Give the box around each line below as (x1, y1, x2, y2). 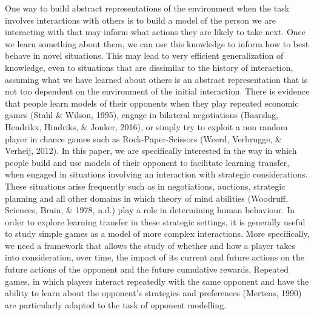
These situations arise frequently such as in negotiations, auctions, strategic (5, 179, 286, 192)
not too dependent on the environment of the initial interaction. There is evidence (5, 85, 310, 98)
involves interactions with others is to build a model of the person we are (5, 13, 276, 26)
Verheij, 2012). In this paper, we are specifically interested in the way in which (5, 144, 297, 157)
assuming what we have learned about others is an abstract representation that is (5, 73, 308, 85)
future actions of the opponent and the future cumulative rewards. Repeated (5, 263, 289, 276)
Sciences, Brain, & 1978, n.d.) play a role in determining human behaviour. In (5, 204, 295, 216)
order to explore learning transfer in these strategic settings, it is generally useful (5, 215, 306, 228)
